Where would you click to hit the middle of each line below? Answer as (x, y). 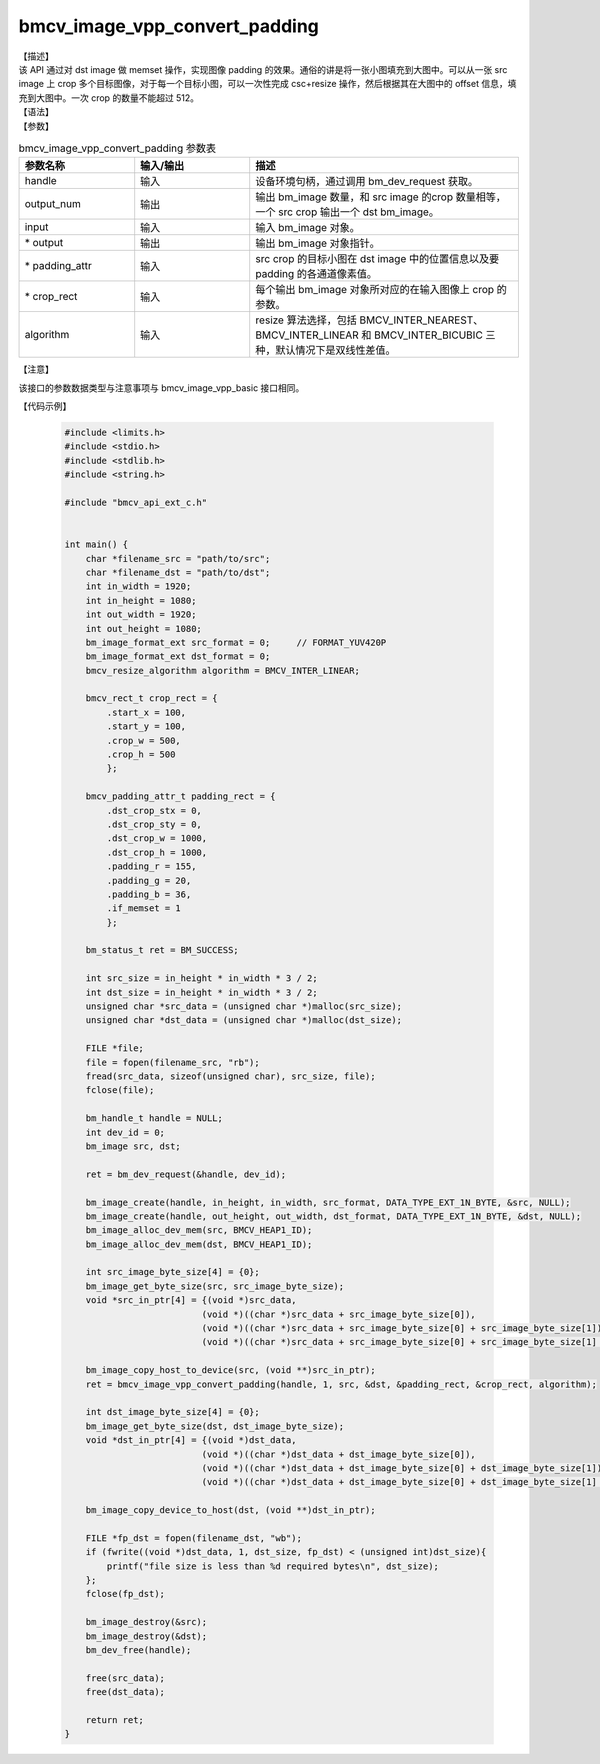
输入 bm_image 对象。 (307, 228)
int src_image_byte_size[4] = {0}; (172, 1272)
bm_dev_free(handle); (138, 1650)
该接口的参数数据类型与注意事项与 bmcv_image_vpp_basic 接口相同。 (161, 387)
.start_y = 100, (146, 726)
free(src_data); (125, 1678)
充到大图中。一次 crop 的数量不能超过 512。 (109, 97)
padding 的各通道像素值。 (316, 274)
